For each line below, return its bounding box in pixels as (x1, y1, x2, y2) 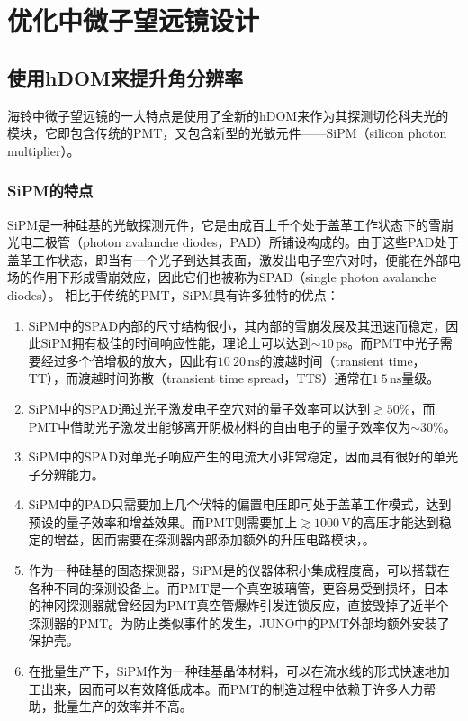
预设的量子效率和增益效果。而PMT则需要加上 (28, 512, 298, 531)
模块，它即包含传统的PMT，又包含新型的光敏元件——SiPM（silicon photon (7, 123, 447, 142)
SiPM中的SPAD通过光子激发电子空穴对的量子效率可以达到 (28, 398, 371, 417)
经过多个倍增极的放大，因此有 (40, 351, 218, 370)
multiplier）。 (7, 141, 80, 160)
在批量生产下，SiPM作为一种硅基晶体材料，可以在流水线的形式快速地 (28, 662, 437, 680)
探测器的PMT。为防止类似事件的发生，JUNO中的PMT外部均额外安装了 (28, 613, 450, 632)
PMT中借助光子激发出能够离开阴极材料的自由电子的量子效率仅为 (28, 416, 411, 435)
